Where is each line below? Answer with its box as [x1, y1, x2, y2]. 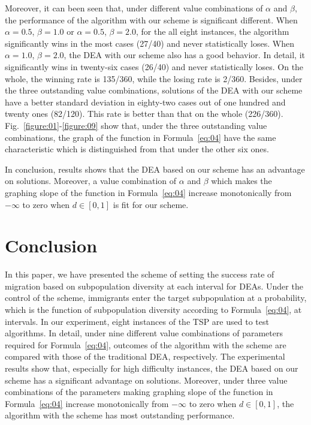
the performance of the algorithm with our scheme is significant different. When [5, 13, 298, 26]
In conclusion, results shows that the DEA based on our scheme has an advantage [5, 162, 305, 175]
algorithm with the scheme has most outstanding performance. [5, 409, 235, 421]
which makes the [211, 174, 272, 187]
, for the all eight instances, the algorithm [136, 25, 289, 38]
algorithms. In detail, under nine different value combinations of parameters [5, 327, 283, 339]
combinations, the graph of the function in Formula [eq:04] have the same [5, 131, 276, 143]
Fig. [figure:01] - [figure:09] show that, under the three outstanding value [5, 119, 267, 131]
